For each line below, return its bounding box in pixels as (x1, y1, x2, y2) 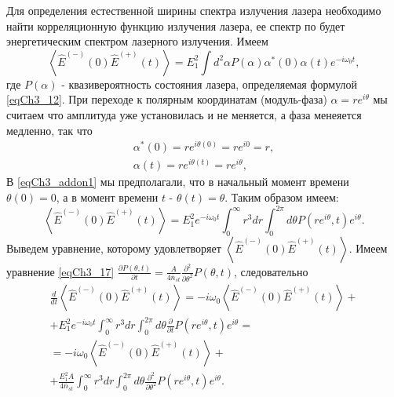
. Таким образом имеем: (224, 188, 339, 205)
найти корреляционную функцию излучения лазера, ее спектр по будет (6, 17, 345, 34)
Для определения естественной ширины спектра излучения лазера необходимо (6, 2, 381, 18)
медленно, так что (6, 122, 93, 138)
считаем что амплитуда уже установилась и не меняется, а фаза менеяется (6, 106, 362, 122)
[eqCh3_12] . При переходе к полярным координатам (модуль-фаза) (6, 91, 327, 107)
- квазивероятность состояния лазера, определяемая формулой (61, 75, 358, 92)
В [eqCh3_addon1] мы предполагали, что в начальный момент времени (6, 173, 349, 190)
